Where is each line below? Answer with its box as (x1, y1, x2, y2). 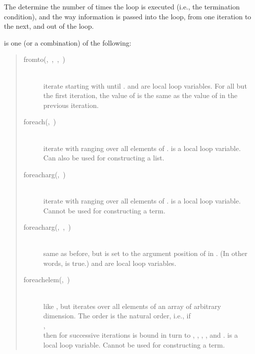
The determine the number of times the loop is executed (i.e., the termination (4, 1, 240, 11)
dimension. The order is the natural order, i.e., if (43, 310, 191, 321)
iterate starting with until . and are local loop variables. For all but (43, 80, 247, 91)
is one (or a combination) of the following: (4, 37, 131, 48)
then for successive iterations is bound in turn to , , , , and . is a (43, 330, 238, 340)
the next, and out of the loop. (4, 21, 94, 31)
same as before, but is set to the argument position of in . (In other (43, 248, 248, 258)
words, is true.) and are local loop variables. (43, 257, 176, 268)
